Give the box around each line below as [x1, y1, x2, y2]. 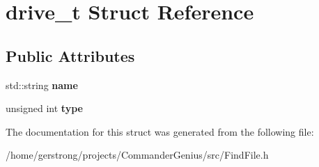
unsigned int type [6, 101, 83, 116]
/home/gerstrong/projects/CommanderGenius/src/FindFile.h [6, 148, 269, 162]
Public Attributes [6, 45, 135, 66]
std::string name [6, 77, 78, 92]
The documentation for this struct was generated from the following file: [6, 124, 314, 138]
